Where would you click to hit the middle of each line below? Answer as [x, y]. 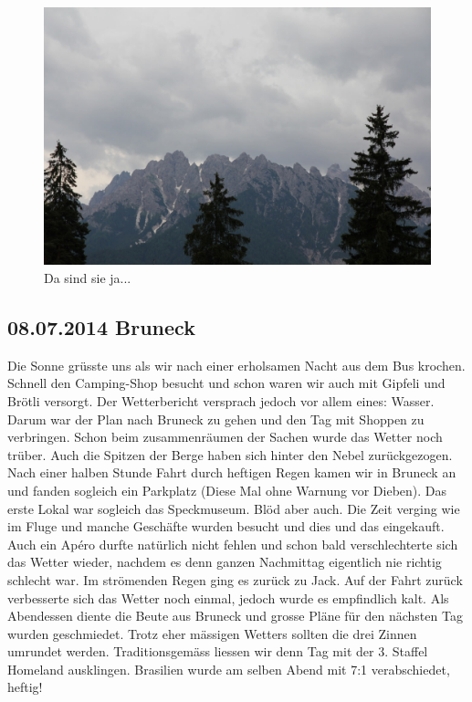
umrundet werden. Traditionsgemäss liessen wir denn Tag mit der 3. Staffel [218, 651]
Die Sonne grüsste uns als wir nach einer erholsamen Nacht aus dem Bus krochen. [236, 365]
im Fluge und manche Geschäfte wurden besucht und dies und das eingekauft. [226, 526]
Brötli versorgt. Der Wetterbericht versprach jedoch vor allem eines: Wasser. [221, 400]
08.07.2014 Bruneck [101, 326]
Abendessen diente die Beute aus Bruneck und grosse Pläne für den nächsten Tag [235, 616]
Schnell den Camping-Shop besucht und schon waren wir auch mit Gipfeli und [226, 383]
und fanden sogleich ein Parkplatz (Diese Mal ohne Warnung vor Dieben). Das [227, 490]
